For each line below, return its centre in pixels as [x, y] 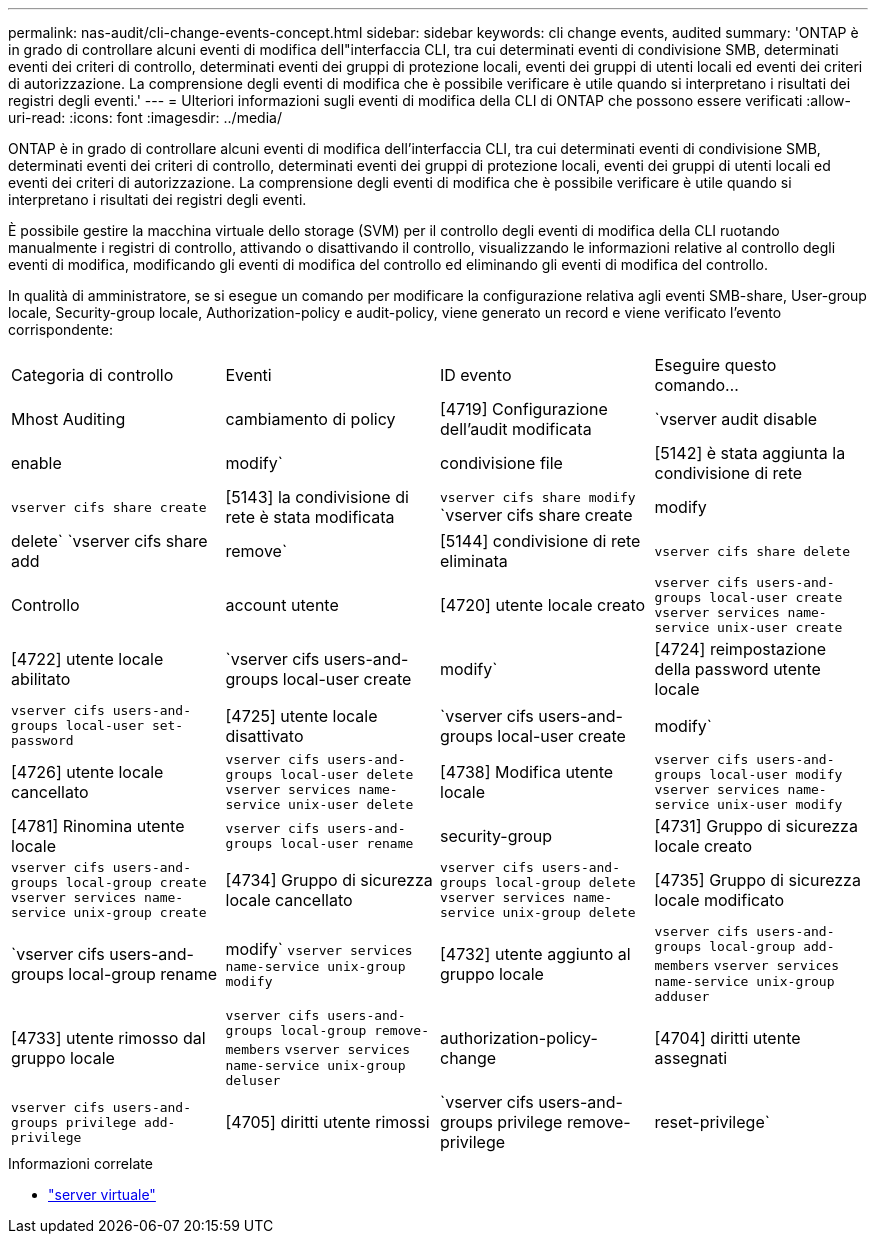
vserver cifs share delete [752, 551]
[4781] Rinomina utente [98, 826]
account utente [282, 605]
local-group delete [565, 882]
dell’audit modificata [516, 429]
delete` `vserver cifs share [109, 541]
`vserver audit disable [736, 419]
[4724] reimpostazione [740, 649]
